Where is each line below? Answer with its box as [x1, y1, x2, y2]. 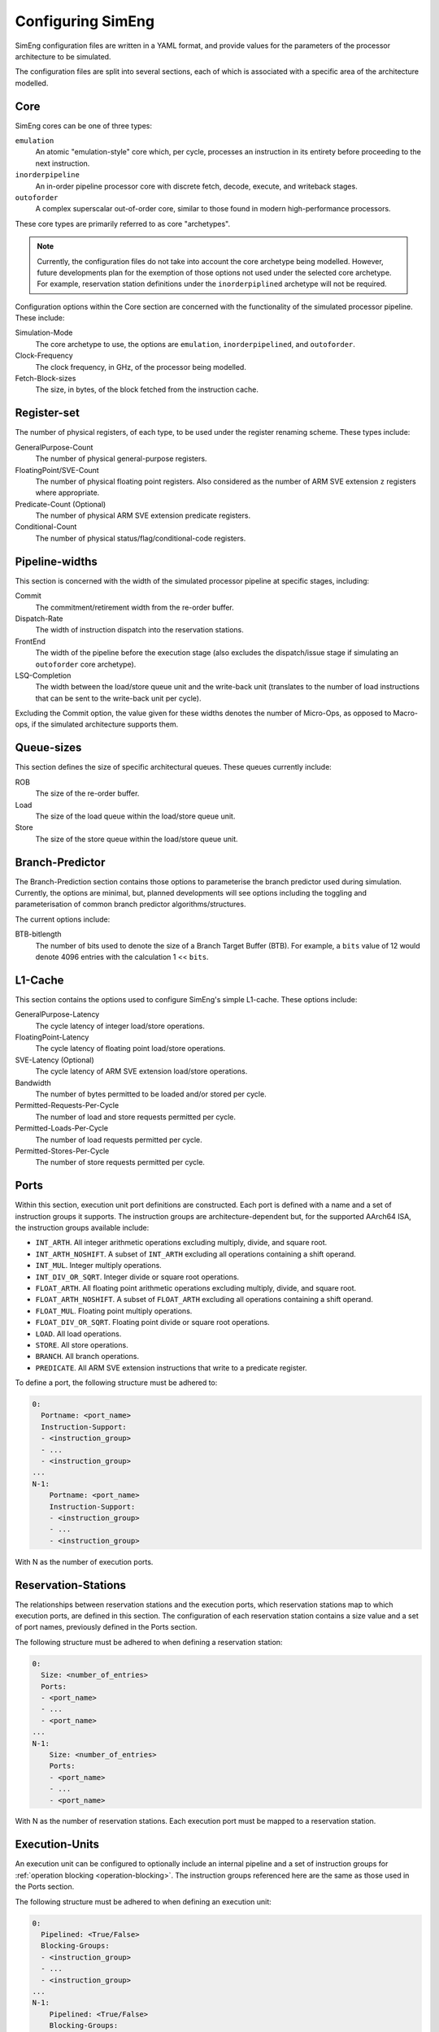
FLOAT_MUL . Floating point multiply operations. [35, 1305, 193, 1316]
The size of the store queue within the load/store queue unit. [35, 834, 239, 844]
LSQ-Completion [15, 671, 72, 680]
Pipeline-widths [15, 554, 98, 568]
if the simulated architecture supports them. [31, 719, 179, 729]
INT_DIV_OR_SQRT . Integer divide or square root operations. [35, 1272, 240, 1282]
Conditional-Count [15, 522, 77, 532]
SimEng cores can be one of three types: [15, 120, 152, 130]
